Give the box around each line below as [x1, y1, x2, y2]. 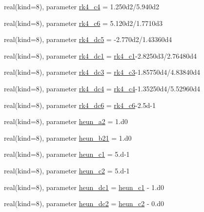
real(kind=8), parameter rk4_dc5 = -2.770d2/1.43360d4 [4, 34, 172, 44]
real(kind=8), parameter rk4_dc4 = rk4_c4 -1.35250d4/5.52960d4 [4, 83, 200, 93]
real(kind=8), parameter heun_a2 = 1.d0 [4, 116, 128, 127]
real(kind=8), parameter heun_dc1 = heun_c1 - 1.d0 [4, 182, 164, 192]
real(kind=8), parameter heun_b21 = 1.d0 [4, 132, 132, 143]
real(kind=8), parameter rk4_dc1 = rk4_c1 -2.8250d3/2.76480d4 [4, 50, 197, 61]
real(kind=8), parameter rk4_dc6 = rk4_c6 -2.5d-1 [4, 100, 156, 110]
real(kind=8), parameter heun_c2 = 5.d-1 [4, 165, 130, 175]
